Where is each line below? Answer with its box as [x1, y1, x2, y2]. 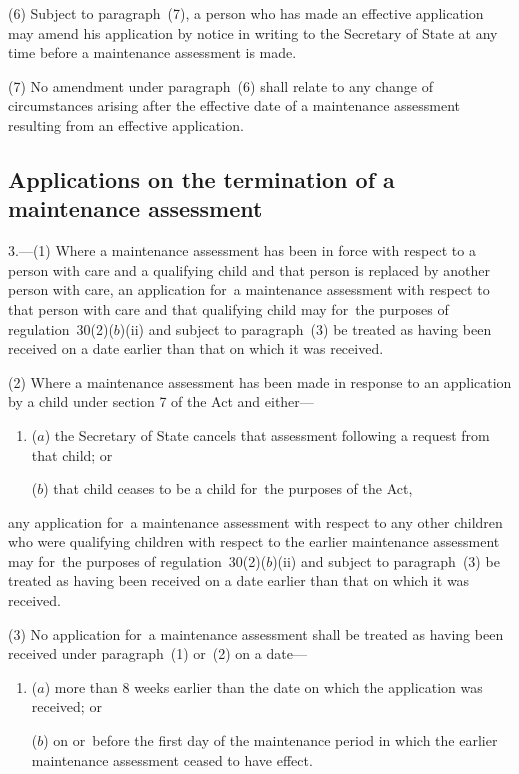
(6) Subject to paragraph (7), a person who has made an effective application [8, 3, 484, 23]
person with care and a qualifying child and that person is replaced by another [8, 259, 490, 280]
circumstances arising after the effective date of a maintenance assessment [8, 95, 461, 116]
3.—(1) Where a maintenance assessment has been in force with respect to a [8, 240, 476, 261]
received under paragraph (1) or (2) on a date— [8, 643, 307, 664]
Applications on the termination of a [8, 163, 395, 194]
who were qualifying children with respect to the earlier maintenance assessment [8, 531, 500, 552]
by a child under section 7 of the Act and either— [8, 391, 314, 412]
